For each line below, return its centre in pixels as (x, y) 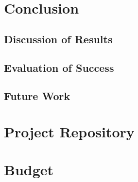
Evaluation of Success (59, 67)
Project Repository (69, 131)
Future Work (37, 96)
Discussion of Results (58, 39)
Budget (29, 170)
